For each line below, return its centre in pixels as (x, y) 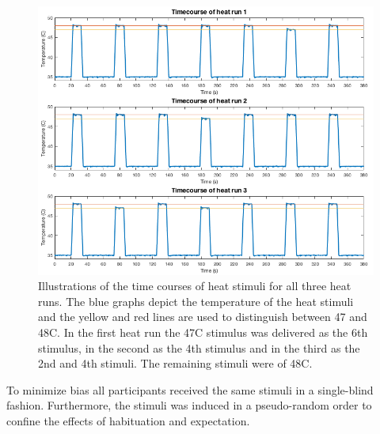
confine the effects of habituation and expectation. (128, 421)
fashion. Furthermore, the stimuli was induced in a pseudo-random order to (189, 405)
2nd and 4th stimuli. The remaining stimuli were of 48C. (175, 363)
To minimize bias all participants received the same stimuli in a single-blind (190, 389)
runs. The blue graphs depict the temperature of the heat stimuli (196, 301)
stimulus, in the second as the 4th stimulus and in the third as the (199, 347)
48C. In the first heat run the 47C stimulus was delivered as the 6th (203, 332)
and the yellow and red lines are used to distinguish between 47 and (203, 317)
